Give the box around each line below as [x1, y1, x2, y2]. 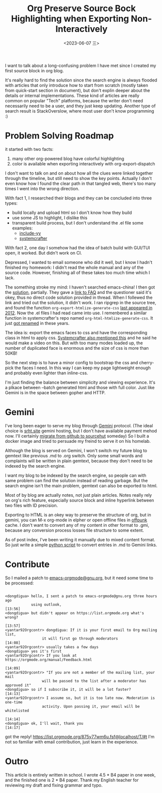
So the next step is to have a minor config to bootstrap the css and [5, 359, 138, 365]
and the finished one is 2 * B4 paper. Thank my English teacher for [5, 777, 139, 783]
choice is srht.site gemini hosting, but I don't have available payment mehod [5, 428, 157, 434]
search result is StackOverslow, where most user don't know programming [5, 108, 154, 114]
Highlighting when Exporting [11, 13, 130, 24]
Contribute [5, 559, 50, 570]
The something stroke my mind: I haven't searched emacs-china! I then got [5, 284, 155, 290]
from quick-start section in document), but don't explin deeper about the [5, 87, 150, 93]
